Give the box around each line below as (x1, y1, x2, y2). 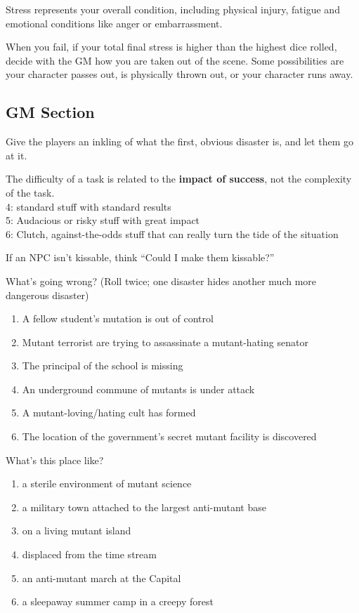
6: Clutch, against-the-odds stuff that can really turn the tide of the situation (6, 226, 339, 241)
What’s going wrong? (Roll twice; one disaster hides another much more (6, 273, 317, 288)
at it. (6, 147, 27, 162)
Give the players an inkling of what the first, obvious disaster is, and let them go (6, 134, 353, 149)
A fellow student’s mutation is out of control (22, 311, 214, 326)
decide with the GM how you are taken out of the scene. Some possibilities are (6, 53, 344, 67)
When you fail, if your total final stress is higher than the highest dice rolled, (6, 39, 337, 54)
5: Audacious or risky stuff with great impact (6, 213, 200, 228)
